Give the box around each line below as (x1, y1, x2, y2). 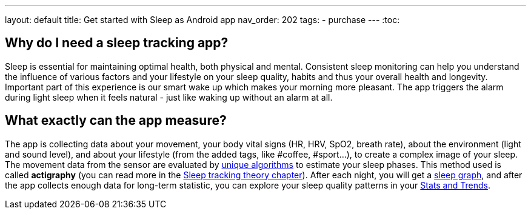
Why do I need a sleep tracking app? (5, 35, 229, 51)
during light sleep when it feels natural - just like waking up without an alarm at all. (5, 92, 333, 102)
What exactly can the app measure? (5, 113, 227, 129)
